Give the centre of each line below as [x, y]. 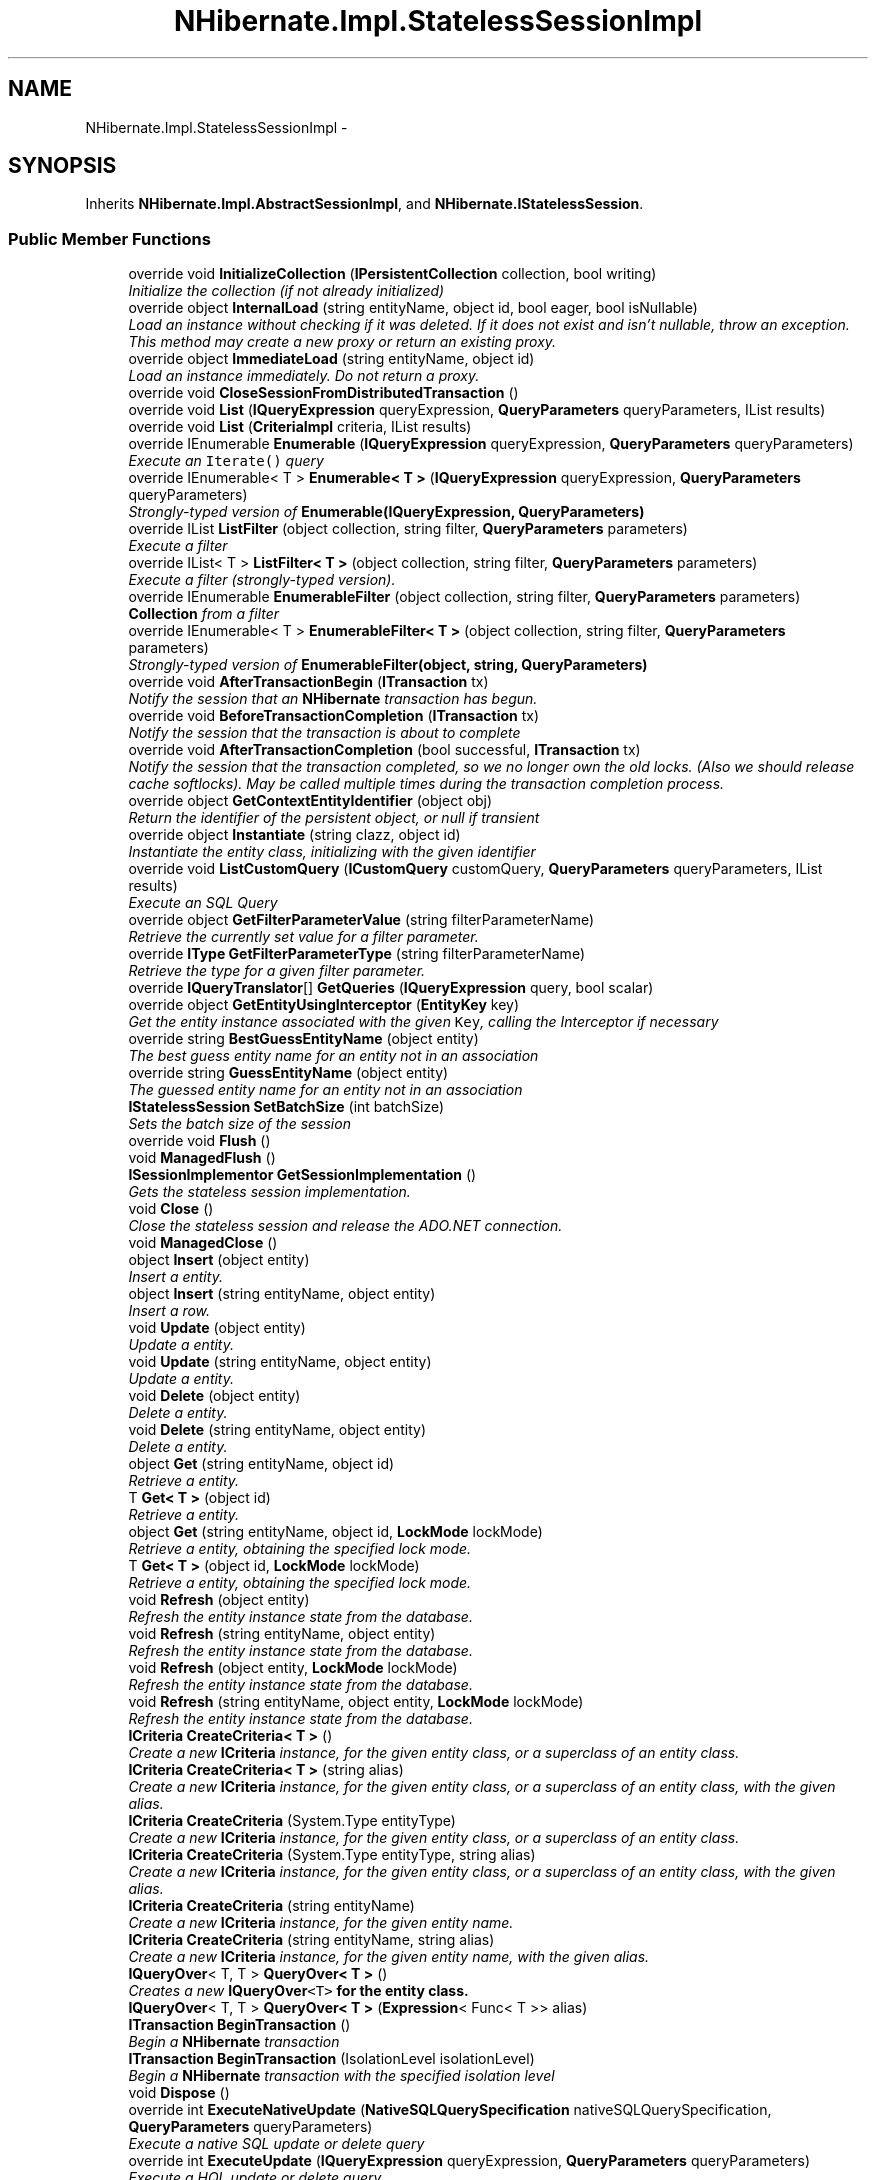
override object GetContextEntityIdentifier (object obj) [310, 801]
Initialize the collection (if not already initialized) [286, 291]
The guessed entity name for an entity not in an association [325, 1090]
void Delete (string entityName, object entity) [277, 1430]
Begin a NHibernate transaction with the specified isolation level [341, 2076]
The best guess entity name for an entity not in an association [333, 1056]
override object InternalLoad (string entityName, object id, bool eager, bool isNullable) [413, 308]
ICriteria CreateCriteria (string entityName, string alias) [311, 1940]
